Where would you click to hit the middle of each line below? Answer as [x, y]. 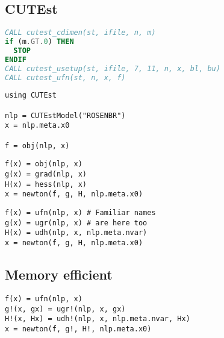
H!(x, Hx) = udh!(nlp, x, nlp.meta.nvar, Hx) [98, 319]
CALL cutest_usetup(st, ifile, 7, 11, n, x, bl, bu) [113, 68]
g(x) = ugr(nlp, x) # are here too [76, 223]
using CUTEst [31, 95]
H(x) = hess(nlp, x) [46, 184]
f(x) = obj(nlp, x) [44, 164]
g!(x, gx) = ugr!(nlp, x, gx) [65, 309]
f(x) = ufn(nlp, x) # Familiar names [80, 213]
